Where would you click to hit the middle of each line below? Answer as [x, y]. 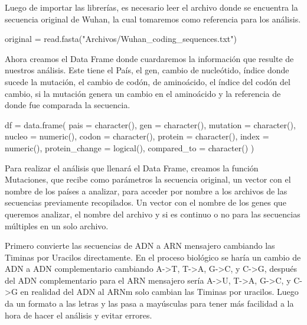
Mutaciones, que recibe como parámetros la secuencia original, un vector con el [148, 179]
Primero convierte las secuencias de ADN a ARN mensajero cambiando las [140, 246]
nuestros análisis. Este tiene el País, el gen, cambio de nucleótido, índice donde [147, 70]
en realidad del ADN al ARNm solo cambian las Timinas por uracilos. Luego [159, 292]
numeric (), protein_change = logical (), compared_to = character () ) [130, 147]
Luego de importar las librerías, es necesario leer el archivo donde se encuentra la [151, 7]
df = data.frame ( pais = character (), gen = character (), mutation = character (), [150, 124]
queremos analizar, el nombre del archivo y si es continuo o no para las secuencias [153, 214]
